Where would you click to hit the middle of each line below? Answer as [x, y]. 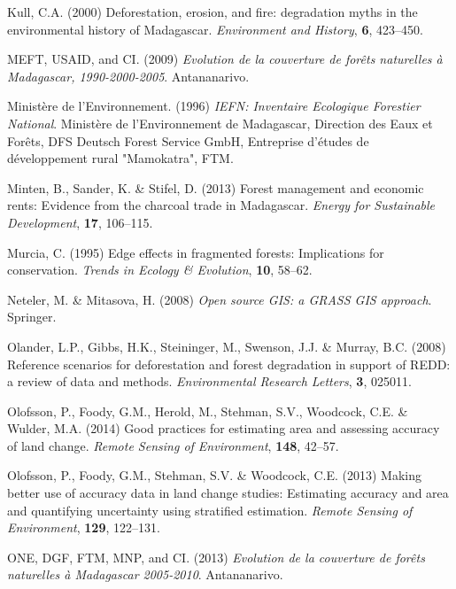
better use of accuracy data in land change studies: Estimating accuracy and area [228, 493]
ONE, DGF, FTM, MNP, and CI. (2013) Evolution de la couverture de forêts [216, 557]
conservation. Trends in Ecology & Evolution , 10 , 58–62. [160, 270]
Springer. [32, 317]
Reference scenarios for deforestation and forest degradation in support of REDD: [229, 364]
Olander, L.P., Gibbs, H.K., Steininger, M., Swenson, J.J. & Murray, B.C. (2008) [227, 346]
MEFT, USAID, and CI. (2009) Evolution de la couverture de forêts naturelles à [225, 59]
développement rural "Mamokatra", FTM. [120, 158]
